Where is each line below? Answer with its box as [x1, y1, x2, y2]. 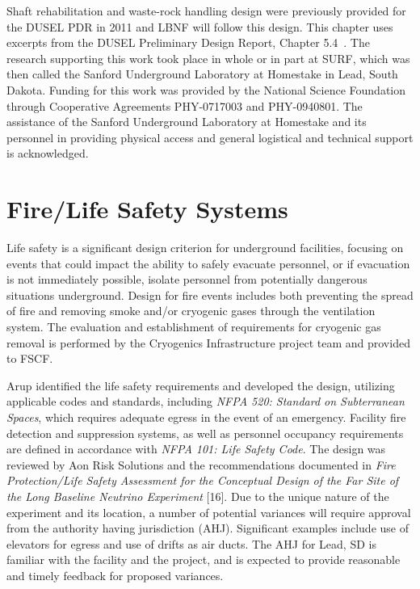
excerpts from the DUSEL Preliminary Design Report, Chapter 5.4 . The [6, 34, 370, 51]
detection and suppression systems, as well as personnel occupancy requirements [6, 424, 404, 441]
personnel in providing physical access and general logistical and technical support [6, 128, 414, 145]
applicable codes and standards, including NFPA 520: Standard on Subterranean [6, 393, 405, 410]
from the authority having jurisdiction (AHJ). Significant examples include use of [6, 520, 409, 536]
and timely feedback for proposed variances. [6, 566, 224, 583]
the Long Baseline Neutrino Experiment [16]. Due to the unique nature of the [6, 487, 389, 504]
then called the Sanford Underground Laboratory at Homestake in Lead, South [6, 65, 398, 82]
